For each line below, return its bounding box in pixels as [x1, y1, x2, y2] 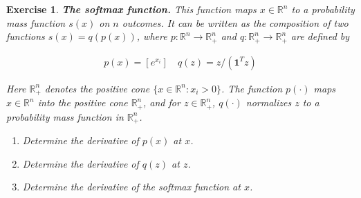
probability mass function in [6, 109, 124, 123]
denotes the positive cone [44, 81, 150, 95]
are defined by [290, 29, 350, 43]
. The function [221, 81, 283, 95]
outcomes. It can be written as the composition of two [122, 15, 349, 30]
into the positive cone [37, 95, 128, 110]
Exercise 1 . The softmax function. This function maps [6, 2, 257, 16]
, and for [143, 95, 180, 110]
